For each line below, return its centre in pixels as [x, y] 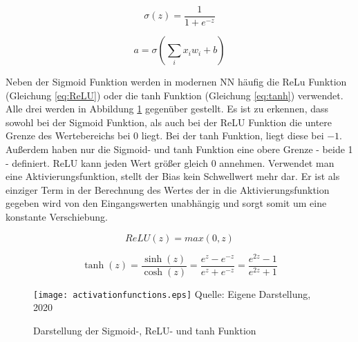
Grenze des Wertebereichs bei [68, 135]
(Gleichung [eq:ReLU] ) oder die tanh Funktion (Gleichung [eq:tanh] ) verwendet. [175, 95]
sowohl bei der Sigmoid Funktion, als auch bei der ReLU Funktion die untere [169, 122]
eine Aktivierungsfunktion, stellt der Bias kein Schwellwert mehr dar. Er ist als [173, 176]
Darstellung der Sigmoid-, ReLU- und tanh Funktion [145, 330]
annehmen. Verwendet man [277, 162]
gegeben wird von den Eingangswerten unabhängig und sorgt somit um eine [166, 203]
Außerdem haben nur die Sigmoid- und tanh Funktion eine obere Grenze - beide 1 [179, 149]
